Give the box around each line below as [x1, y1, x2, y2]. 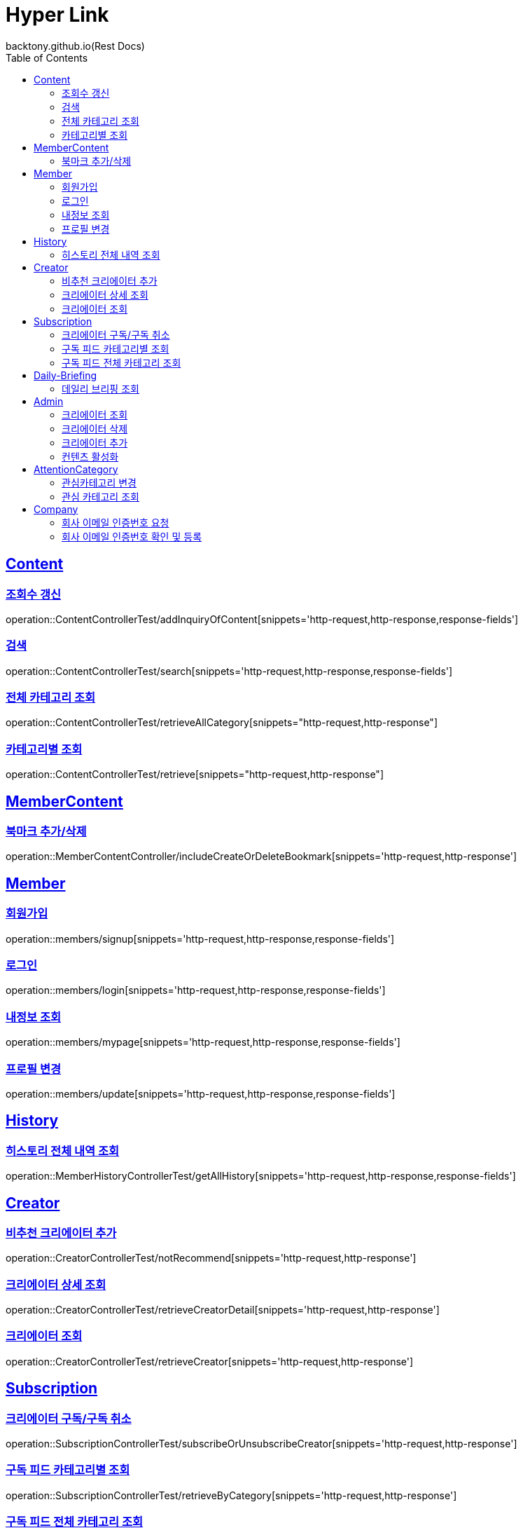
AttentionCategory [34, 463, 118, 475]
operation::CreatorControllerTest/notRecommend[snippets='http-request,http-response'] [6, 1252, 417, 1264]
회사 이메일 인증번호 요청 [62, 516, 169, 528]
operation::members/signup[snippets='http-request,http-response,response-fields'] [6, 932, 395, 945]
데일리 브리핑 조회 [62, 382, 139, 395]
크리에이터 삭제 [62, 422, 128, 435]
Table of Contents [6, 51, 88, 64]
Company [34, 503, 78, 515]
